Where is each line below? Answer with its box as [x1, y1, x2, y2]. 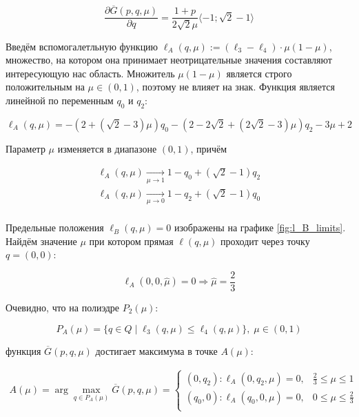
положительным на [6, 79, 85, 94]
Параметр [6, 141, 45, 155]
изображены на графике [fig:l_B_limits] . [174, 220, 346, 235]
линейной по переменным [6, 93, 114, 108]
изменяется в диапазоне [57, 141, 157, 155]
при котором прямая [89, 233, 174, 248]
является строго [226, 66, 292, 80]
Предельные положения [6, 220, 104, 235]
